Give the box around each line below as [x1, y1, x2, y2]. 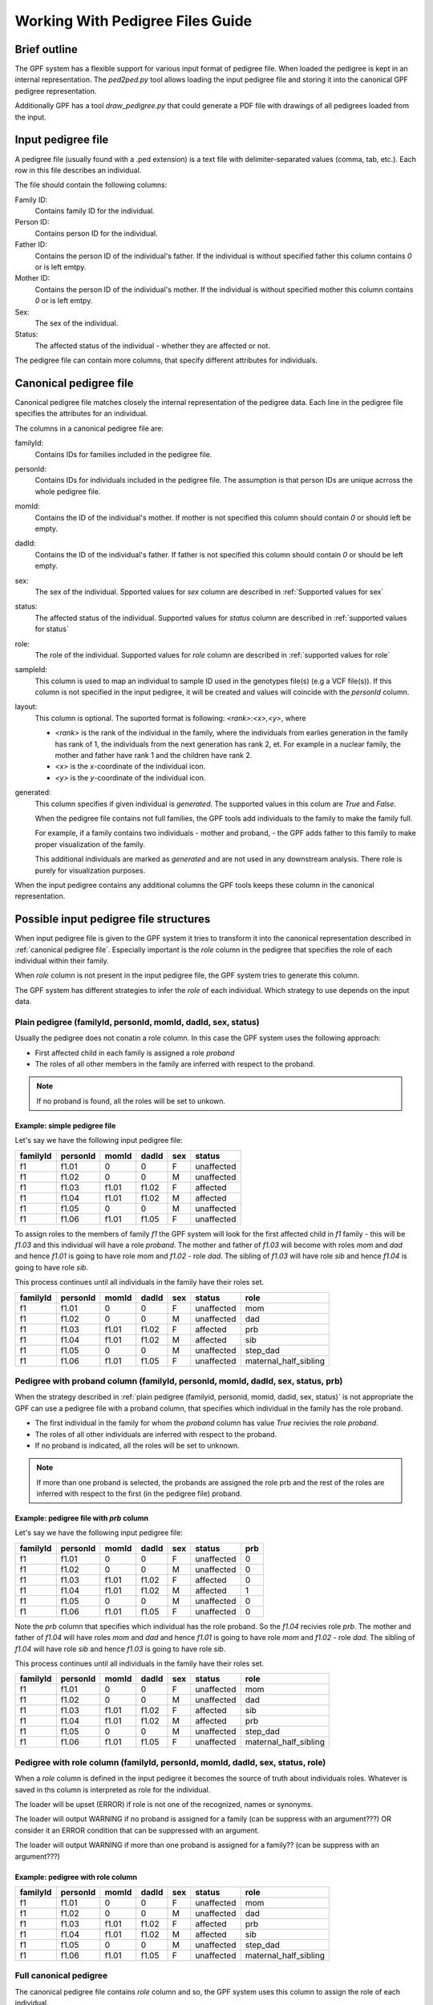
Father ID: [14, 240, 47, 249]
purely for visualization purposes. [34, 865, 146, 875]
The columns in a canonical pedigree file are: [14, 423, 164, 433]
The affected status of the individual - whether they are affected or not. [34, 341, 270, 350]
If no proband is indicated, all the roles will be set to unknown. [34, 1440, 240, 1450]
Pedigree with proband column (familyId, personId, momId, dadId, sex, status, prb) [14, 1375, 343, 1387]
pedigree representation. [14, 86, 97, 95]
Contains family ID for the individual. [34, 206, 156, 216]
